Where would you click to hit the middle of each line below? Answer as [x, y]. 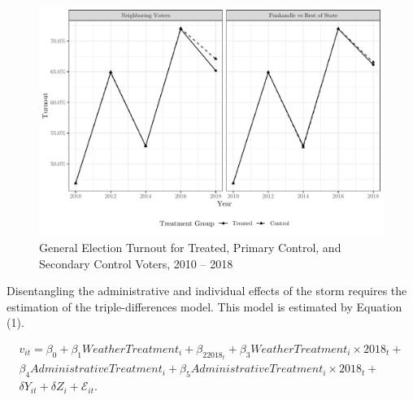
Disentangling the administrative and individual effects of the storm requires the [207, 291]
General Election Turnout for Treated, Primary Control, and [190, 247]
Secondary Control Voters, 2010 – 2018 [136, 263]
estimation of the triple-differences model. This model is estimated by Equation [204, 306]
